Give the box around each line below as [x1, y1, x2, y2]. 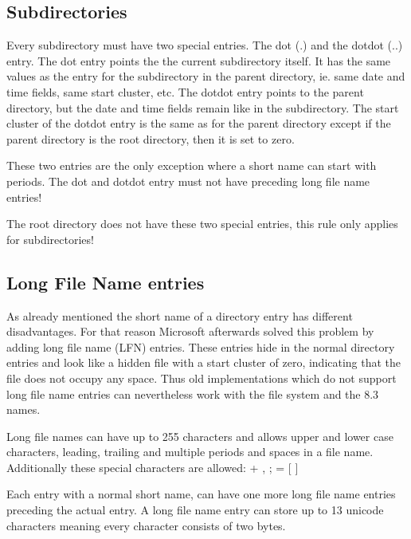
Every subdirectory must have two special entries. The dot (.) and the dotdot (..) [6, 37, 403, 53]
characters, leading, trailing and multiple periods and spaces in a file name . [6, 443, 374, 460]
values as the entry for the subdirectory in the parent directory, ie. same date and [6, 68, 405, 85]
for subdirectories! [6, 230, 94, 247]
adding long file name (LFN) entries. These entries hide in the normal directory [6, 338, 395, 355]
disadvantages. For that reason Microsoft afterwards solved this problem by [6, 323, 374, 340]
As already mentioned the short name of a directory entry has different [6, 307, 353, 324]
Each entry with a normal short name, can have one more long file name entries [6, 486, 396, 502]
